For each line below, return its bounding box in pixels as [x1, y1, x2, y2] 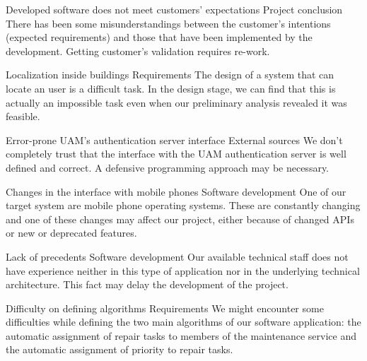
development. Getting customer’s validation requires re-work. [6, 43, 270, 58]
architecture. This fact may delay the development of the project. [6, 277, 289, 292]
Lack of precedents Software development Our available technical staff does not [6, 249, 349, 264]
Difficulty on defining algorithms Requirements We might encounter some [6, 300, 324, 315]
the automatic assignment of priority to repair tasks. [6, 342, 233, 357]
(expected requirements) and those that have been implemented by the [6, 30, 313, 45]
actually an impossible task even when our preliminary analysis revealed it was [6, 95, 347, 110]
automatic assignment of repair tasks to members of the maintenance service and [6, 328, 357, 343]
